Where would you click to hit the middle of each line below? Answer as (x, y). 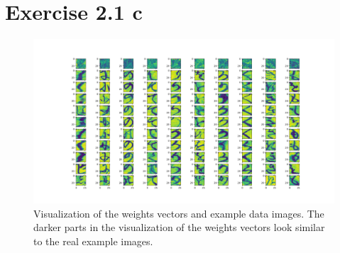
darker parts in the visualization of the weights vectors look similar (179, 227)
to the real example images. (93, 241)
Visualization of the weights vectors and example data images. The (179, 213)
